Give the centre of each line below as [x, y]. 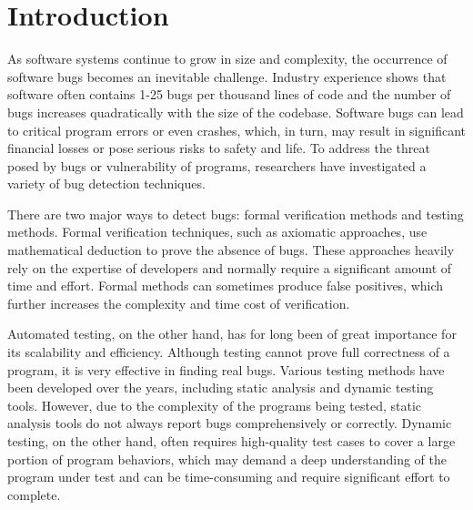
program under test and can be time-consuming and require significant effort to [229, 477]
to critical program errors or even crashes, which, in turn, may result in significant [236, 130]
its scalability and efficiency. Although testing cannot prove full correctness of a [229, 352]
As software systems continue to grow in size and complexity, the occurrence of [227, 59]
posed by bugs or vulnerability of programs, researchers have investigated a [217, 165]
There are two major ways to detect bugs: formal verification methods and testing [236, 214]
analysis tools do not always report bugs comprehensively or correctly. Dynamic [230, 423]
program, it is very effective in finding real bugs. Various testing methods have [226, 369]
